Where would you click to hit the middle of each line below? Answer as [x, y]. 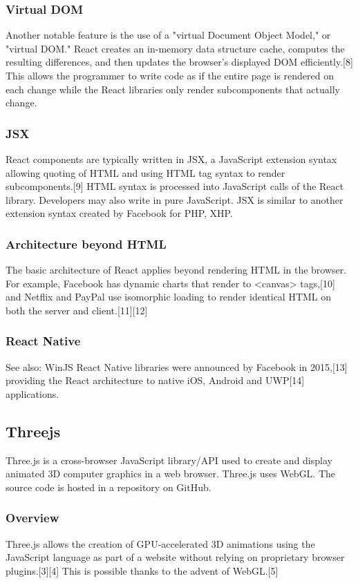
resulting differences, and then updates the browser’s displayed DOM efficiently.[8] [179, 62]
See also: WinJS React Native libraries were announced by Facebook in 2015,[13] [177, 366]
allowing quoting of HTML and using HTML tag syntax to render [145, 172]
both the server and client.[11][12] [77, 310]
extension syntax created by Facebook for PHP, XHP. [119, 213]
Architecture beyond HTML [86, 243]
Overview [32, 518]
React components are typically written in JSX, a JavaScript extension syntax [171, 159]
